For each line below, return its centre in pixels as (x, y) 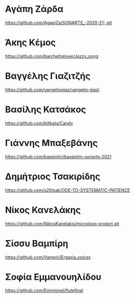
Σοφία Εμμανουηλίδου (53, 277)
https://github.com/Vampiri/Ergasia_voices (48, 257)
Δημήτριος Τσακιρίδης (53, 176)
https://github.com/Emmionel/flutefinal (44, 291)
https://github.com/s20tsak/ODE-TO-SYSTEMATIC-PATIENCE (67, 190)
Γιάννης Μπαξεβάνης (52, 143)
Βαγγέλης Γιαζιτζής (48, 76)
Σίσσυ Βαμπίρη (37, 243)
